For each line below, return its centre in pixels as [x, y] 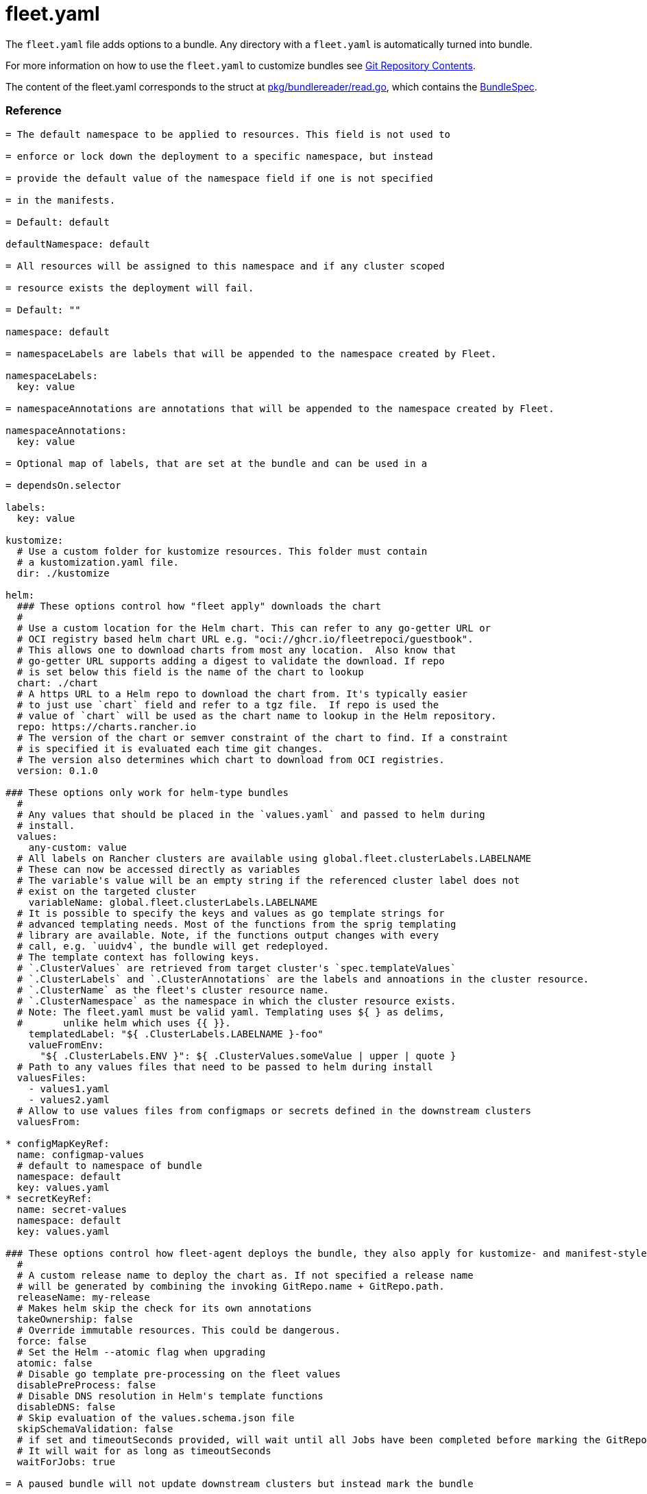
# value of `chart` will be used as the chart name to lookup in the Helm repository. [257, 715]
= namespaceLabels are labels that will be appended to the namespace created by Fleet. [251, 353]
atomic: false [54, 1363]
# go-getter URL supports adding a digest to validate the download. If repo [231, 661]
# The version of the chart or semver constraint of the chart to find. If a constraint [263, 737]
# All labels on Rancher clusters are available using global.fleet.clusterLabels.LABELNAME [274, 858]
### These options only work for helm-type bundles [147, 792]
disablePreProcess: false [86, 1385]
